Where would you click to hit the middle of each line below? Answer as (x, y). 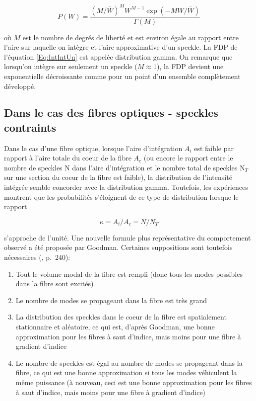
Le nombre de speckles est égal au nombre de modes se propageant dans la (129, 362)
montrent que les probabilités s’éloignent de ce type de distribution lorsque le (121, 197)
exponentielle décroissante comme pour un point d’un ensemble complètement (122, 76)
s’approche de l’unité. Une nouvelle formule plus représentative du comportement (128, 237)
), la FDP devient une (190, 66)
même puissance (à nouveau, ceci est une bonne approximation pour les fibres (134, 382)
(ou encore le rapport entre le (188, 158)
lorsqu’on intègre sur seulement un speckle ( (71, 66)
